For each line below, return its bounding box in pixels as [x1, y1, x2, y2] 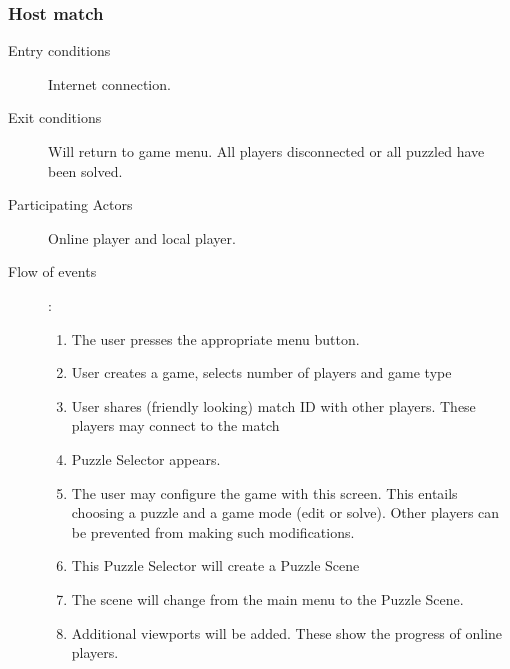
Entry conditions [8, 40, 111, 61]
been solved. [48, 160, 123, 181]
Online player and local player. [48, 227, 236, 248]
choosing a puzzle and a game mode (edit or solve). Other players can [71, 502, 500, 523]
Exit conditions [8, 107, 102, 128]
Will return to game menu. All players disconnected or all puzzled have [48, 141, 485, 161]
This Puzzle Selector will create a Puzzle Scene [71, 555, 360, 576]
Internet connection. [48, 73, 171, 94]
